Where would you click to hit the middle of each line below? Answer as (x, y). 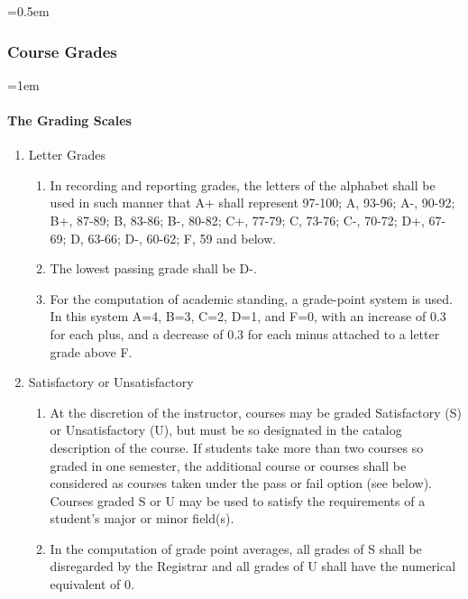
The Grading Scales (69, 120)
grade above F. (91, 351)
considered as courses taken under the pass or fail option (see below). (241, 483)
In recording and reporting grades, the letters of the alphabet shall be (243, 184)
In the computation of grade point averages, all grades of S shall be (236, 548)
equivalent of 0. (92, 584)
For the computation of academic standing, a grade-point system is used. (251, 298)
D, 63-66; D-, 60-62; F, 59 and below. (174, 238)
